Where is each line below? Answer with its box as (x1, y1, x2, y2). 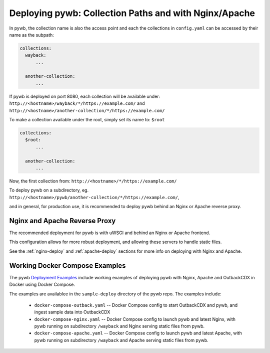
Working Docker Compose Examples (9, 261, 126, 270)
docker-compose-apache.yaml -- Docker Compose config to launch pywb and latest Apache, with (34, 330, 242, 336)
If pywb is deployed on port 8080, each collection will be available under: (9, 93, 160, 99)
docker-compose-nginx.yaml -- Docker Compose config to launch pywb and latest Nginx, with (34, 316, 236, 322)
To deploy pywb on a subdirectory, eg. (9, 187, 89, 193)
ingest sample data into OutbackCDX (34, 309, 110, 315)
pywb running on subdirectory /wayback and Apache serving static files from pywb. (34, 337, 208, 343)
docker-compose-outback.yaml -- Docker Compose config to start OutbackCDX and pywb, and (34, 302, 238, 308)
